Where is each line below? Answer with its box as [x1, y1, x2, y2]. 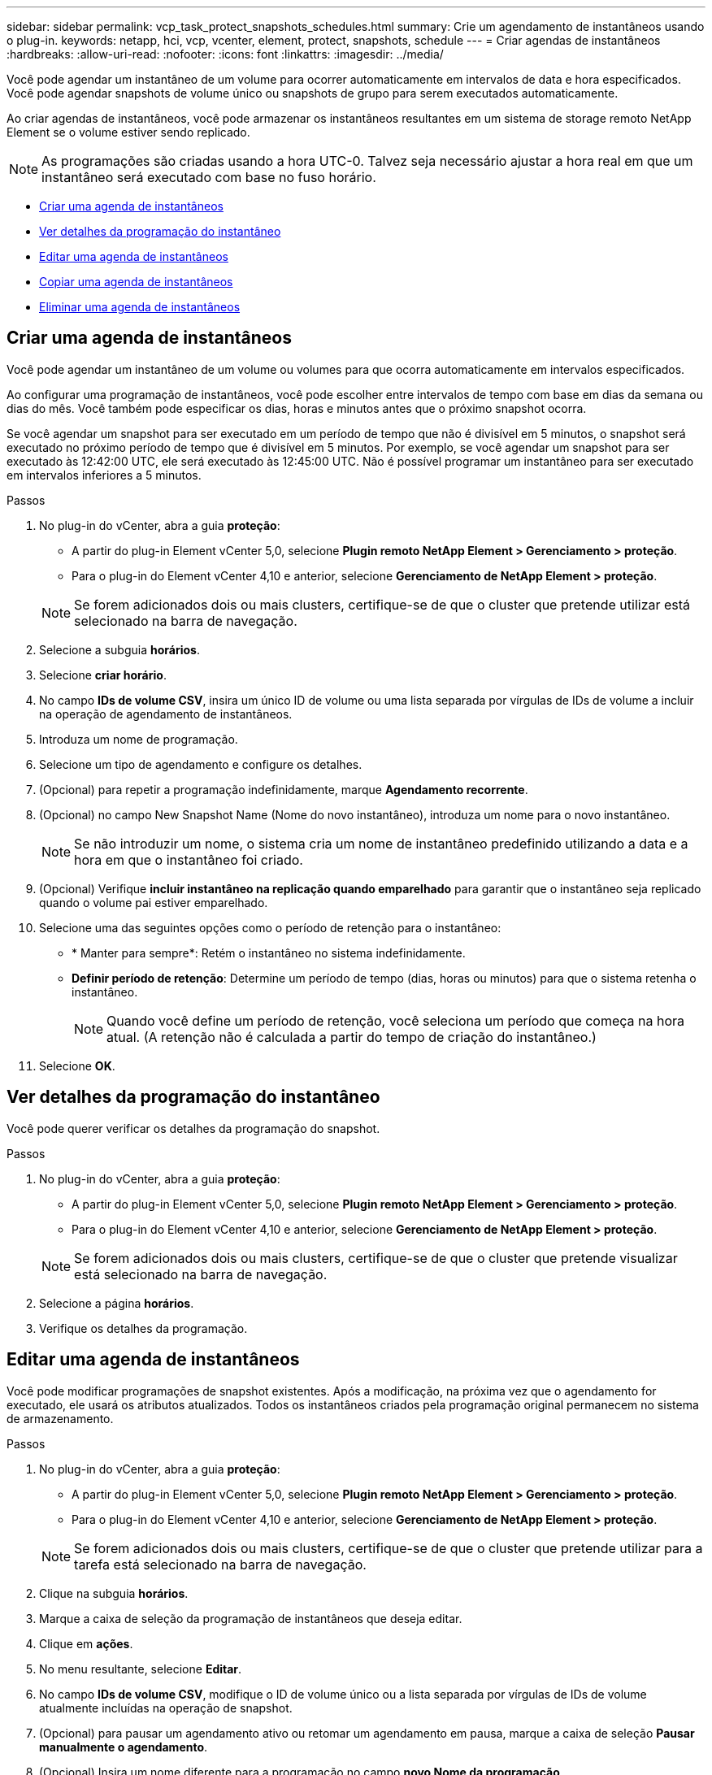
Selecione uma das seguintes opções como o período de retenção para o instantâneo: [39, 920, 501, 935]
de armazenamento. [7, 1411, 114, 1426]
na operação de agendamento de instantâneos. [39, 706, 293, 721]
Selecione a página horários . [39, 1295, 194, 1310]
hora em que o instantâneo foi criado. [74, 851, 303, 868]
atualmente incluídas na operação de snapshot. [39, 1700, 293, 1715]
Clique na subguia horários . [39, 1586, 189, 1600]
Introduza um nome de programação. [39, 731, 238, 746]
